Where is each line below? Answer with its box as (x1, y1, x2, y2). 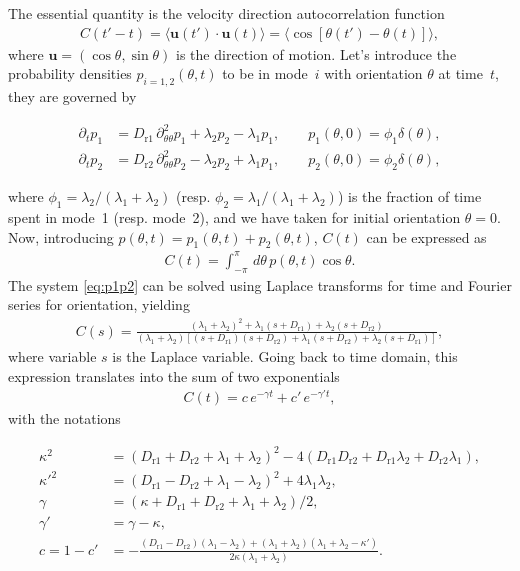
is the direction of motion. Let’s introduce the (176, 43, 457, 64)
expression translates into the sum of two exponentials (8, 365, 340, 386)
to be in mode (222, 63, 308, 84)
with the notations (8, 408, 121, 429)
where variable (8, 346, 97, 367)
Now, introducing (8, 226, 114, 247)
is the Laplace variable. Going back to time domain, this (112, 346, 458, 367)
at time (438, 63, 483, 84)
